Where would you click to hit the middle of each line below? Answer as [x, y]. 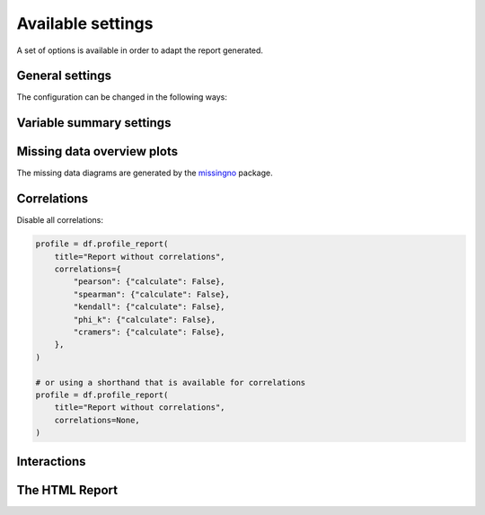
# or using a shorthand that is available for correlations [171, 382]
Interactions [51, 462]
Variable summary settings [94, 123]
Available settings [85, 23]
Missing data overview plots [97, 151]
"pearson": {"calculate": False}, [149, 282]
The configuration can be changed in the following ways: [122, 97]
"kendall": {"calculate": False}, [149, 307]
